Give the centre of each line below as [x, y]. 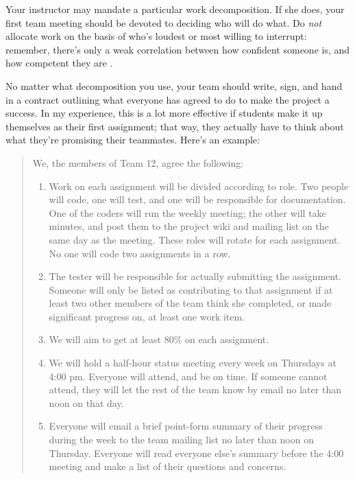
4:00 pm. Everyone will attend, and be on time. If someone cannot [188, 376]
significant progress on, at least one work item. [147, 316]
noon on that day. [86, 402]
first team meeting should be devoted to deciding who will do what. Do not [164, 22]
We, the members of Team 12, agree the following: [138, 162]
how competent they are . [59, 63]
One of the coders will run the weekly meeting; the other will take [187, 212]
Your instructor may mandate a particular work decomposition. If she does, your [175, 9]
